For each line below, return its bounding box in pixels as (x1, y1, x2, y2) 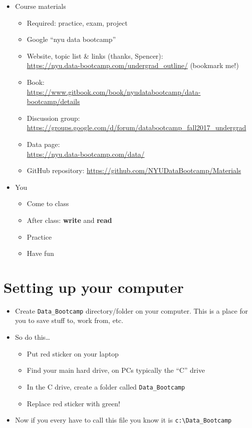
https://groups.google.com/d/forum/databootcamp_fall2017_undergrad (27, 122, 247, 133)
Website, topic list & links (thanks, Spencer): (27, 50, 163, 61)
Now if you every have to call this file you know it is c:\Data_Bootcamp (15, 415, 232, 425)
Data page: (27, 139, 60, 149)
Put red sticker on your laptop (27, 348, 119, 358)
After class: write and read (27, 214, 112, 225)
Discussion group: (27, 112, 80, 123)
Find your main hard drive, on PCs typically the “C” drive (27, 365, 205, 375)
